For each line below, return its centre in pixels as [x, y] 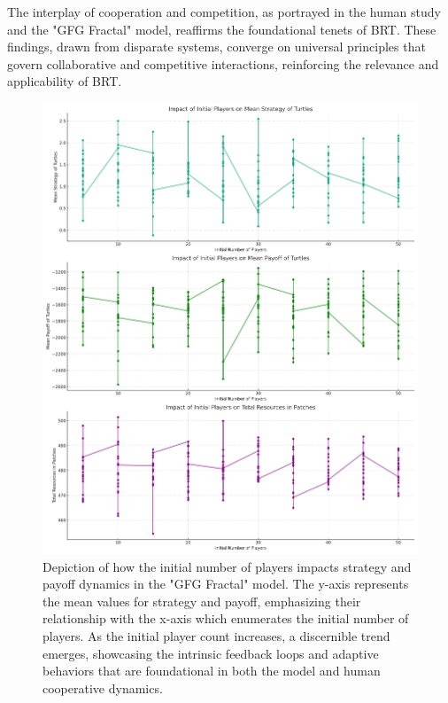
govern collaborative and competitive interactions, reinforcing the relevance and [223, 63]
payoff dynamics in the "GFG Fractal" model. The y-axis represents [226, 584]
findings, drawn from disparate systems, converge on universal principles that [216, 47]
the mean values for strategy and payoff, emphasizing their [202, 601]
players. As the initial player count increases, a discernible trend [216, 635]
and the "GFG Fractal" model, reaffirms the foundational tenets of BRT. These [222, 29]
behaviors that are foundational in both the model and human [212, 671]
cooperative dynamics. [103, 687]
